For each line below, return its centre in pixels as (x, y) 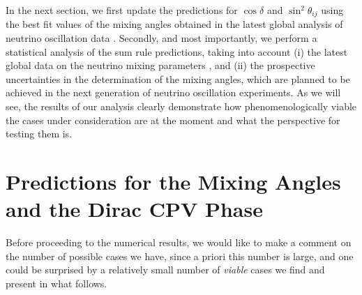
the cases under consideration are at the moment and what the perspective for (173, 120)
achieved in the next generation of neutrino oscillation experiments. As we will (173, 92)
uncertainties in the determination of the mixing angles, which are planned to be (178, 78)
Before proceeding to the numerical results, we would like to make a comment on (179, 242)
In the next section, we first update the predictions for (122, 10)
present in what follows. (56, 283)
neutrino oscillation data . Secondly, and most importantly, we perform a (161, 38)
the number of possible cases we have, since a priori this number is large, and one (180, 256)
